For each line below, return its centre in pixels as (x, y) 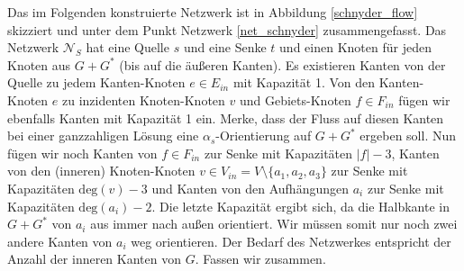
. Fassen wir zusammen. (260, 259)
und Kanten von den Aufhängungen (250, 188)
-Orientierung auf (264, 135)
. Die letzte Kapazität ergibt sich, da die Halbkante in (300, 206)
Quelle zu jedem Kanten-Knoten (96, 82)
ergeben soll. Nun (408, 135)
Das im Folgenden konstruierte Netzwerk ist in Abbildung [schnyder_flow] (213, 12)
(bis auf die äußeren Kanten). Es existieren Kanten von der (282, 64)
